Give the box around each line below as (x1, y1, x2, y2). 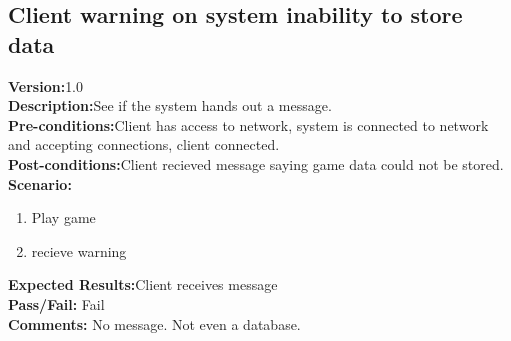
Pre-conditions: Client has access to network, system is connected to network (8, 114, 489, 135)
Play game (31, 207, 96, 228)
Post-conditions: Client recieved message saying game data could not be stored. (8, 153, 504, 174)
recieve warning (31, 240, 127, 261)
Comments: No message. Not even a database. (8, 313, 301, 334)
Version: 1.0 (8, 75, 84, 96)
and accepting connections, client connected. (8, 134, 280, 155)
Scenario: (8, 173, 72, 194)
